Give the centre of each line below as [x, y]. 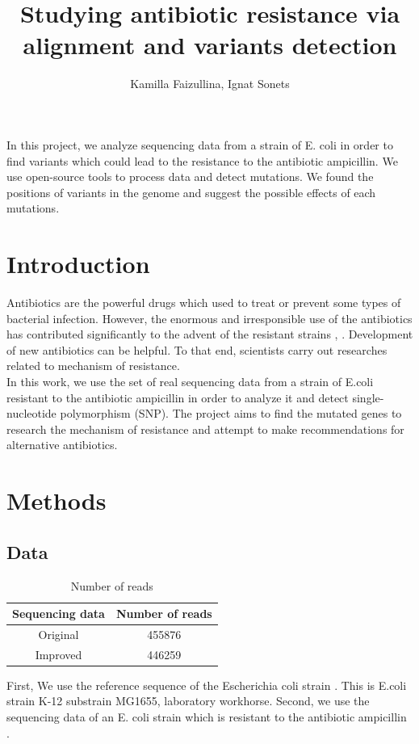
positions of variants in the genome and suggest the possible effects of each [191, 192]
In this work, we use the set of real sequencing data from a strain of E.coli [190, 381]
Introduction [78, 264]
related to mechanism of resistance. [93, 366]
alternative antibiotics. [62, 445]
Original [59, 634]
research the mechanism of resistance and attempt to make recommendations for [205, 429]
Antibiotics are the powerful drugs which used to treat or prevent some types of [204, 302]
